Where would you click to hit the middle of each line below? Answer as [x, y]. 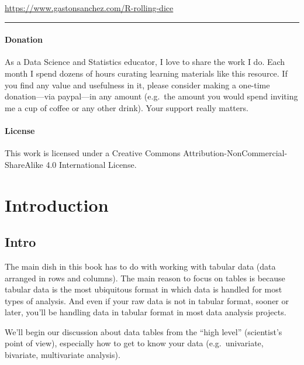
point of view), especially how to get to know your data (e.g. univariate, [134, 343]
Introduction [57, 204]
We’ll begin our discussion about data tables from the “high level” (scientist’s [144, 331]
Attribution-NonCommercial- [235, 153]
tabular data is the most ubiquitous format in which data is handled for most [144, 289]
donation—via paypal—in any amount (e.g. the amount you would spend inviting [151, 96]
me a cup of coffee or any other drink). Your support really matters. [127, 107]
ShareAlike [24, 164]
